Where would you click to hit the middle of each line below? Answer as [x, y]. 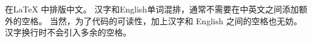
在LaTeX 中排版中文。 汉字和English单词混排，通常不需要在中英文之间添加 [152, 9]
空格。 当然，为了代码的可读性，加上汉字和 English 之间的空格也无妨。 [162, 20]
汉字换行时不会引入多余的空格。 [68, 32]
